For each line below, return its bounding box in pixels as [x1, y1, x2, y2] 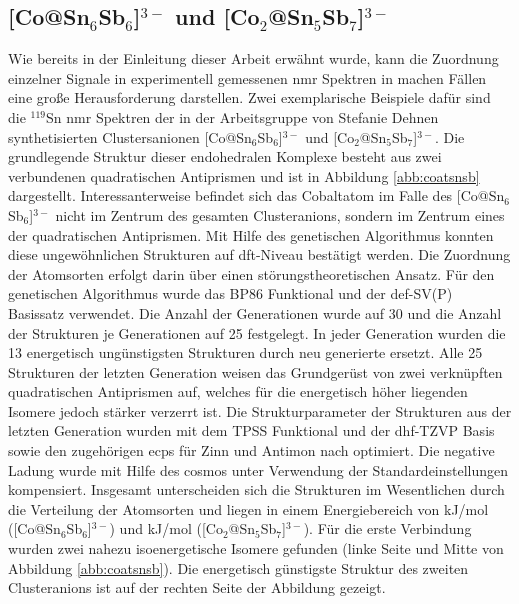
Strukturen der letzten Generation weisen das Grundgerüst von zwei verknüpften [8, 361, 503, 382]
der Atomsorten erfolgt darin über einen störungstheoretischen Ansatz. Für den [8, 263, 495, 284]
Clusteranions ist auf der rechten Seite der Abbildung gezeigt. [8, 577, 386, 598]
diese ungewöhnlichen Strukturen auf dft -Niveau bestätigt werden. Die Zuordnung [8, 244, 511, 265]
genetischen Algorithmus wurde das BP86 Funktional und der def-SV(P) [8, 283, 453, 304]
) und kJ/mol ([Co [109, 518, 223, 539]
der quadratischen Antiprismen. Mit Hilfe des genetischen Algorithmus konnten [8, 224, 494, 245]
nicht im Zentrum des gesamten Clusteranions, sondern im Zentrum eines [55, 204, 505, 225]
